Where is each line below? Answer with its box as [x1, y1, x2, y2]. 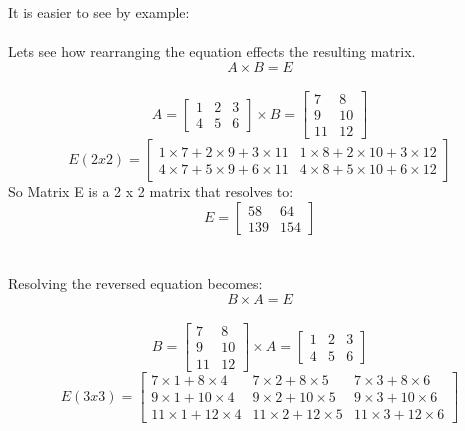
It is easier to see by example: [8, 2, 190, 22]
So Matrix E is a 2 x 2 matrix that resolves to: [8, 181, 294, 202]
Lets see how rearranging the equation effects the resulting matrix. [8, 41, 416, 62]
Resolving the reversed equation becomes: [8, 273, 263, 294]
